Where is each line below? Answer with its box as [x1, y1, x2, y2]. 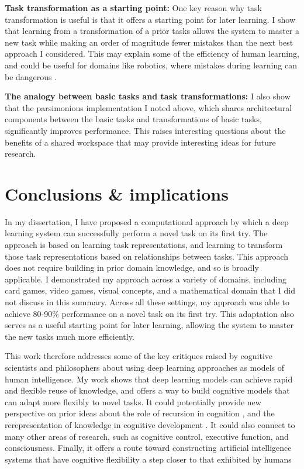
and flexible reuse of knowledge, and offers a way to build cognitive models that [5, 384, 290, 396]
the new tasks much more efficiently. [5, 330, 134, 342]
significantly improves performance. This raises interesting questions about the [5, 124, 286, 136]
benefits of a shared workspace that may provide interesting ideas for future [5, 136, 276, 148]
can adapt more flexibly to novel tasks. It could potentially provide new [5, 395, 261, 408]
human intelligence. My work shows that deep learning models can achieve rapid [5, 373, 293, 385]
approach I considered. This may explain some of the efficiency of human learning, [5, 47, 299, 60]
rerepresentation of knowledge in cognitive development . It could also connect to [5, 418, 295, 430]
